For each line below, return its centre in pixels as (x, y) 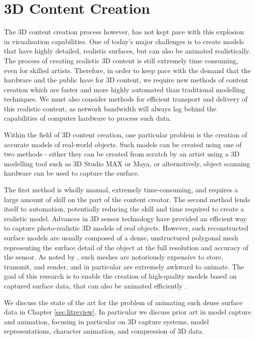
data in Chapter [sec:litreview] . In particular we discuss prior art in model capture (127, 312)
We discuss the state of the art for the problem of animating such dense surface (123, 302)
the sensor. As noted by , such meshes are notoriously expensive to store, (114, 257)
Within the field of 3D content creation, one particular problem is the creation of (126, 135)
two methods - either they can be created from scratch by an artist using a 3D (122, 154)
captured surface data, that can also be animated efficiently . (95, 285)
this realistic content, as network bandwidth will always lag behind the (110, 108)
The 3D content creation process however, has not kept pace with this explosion (124, 32)
